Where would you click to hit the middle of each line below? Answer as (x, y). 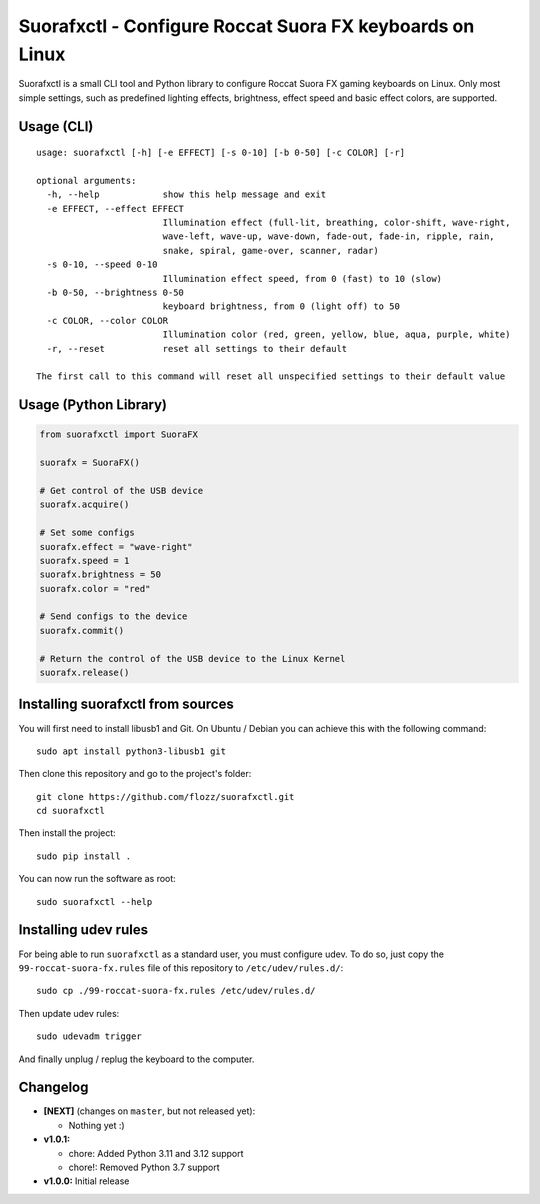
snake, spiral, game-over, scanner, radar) (270, 250)
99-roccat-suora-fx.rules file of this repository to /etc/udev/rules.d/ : (181, 967)
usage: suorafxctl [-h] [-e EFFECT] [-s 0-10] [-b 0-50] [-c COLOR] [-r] (221, 153)
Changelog (53, 1087)
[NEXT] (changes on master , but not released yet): (149, 1111)
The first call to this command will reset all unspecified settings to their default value (271, 376)
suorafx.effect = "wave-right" (116, 546)
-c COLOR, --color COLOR (107, 320)
